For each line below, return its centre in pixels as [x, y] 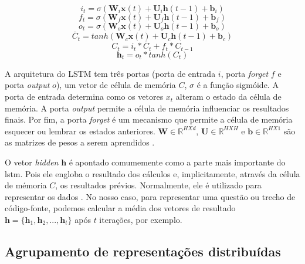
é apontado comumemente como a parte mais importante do [177, 162]
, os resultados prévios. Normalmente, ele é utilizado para [158, 185]
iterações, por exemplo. [141, 220]
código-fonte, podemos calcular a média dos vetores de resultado [120, 208]
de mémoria [26, 185]
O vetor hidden [32, 162]
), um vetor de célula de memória [116, 85]
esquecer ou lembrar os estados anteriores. [80, 131]
